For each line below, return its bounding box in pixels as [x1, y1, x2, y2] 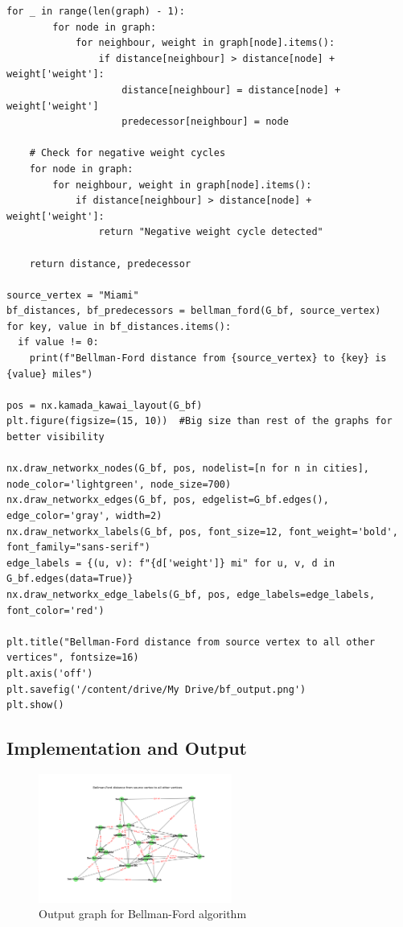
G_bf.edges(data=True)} [6, 573, 134, 585]
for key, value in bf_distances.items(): [6, 320, 232, 332]
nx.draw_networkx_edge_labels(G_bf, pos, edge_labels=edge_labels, [6, 588, 376, 600]
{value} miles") [6, 368, 93, 380]
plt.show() [6, 699, 64, 711]
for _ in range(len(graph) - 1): [6, 6, 185, 17]
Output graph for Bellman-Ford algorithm [39, 905, 247, 922]
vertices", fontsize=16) [6, 652, 139, 664]
